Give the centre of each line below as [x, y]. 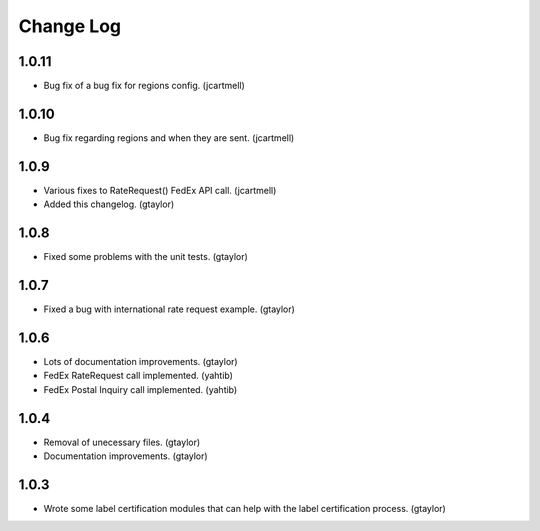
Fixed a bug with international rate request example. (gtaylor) [169, 309]
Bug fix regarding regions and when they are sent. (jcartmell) [169, 137]
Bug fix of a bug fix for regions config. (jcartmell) [144, 86]
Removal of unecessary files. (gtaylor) [122, 442]
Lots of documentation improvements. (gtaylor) [141, 361]
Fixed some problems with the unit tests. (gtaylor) [146, 257]
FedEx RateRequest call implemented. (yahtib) [138, 376]
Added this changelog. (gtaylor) [109, 204]
